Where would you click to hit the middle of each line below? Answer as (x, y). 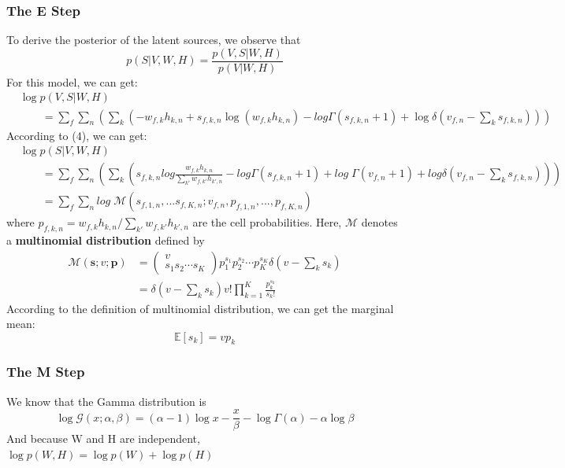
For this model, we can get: (72, 81)
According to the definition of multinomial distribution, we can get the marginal (200, 308)
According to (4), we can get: (77, 135)
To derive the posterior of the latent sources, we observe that (154, 40)
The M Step (46, 372)
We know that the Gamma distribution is (106, 401)
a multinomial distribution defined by (106, 240)
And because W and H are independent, (103, 439)
